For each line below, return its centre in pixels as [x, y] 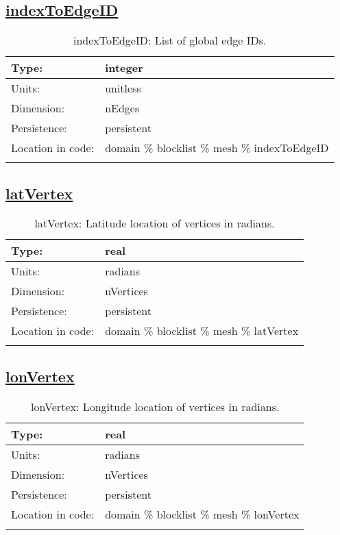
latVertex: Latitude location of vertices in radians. [155, 223]
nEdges [122, 108]
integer [124, 68]
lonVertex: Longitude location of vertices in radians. [155, 406]
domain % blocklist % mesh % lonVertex [202, 514]
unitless [123, 88]
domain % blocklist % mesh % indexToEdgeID [217, 148]
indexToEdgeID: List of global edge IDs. [170, 40]
